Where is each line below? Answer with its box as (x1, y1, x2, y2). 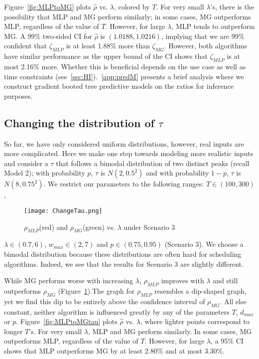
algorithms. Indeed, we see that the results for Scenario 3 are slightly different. (4, 258, 244, 269)
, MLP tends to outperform (171, 21, 255, 31)
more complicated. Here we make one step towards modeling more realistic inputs (4, 148, 254, 159)
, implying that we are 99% (161, 30, 245, 41)
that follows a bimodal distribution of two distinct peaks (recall (56, 158, 250, 168)
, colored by (114, 1, 150, 11)
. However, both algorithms (164, 40, 248, 51)
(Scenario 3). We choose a (164, 239, 244, 249)
